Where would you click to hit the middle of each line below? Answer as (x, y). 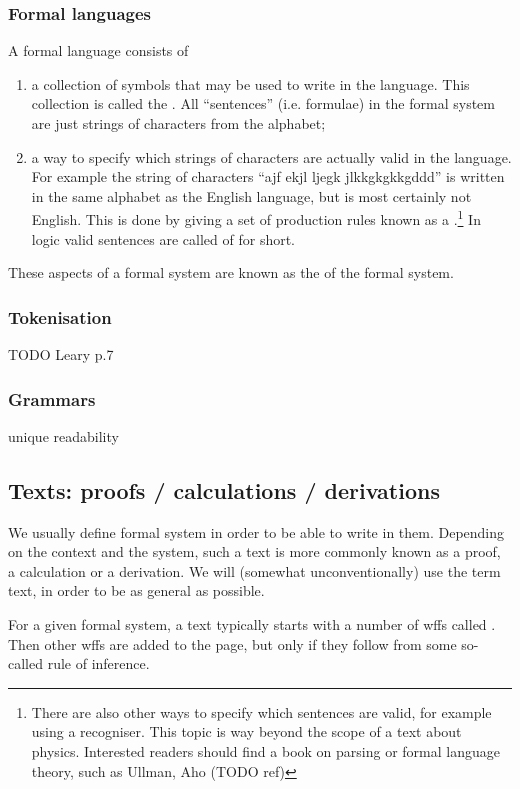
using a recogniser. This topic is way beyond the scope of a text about (246, 731)
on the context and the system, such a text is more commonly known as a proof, (254, 551)
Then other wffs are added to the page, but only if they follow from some (232, 643)
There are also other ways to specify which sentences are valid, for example (261, 711)
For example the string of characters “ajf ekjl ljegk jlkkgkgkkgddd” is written (268, 176)
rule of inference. (98, 663)
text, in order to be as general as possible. (136, 590)
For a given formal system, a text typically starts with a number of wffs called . (252, 624)
